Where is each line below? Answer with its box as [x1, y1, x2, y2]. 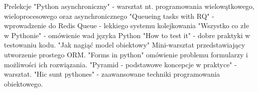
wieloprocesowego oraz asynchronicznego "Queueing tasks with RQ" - [4, 10, 215, 21]
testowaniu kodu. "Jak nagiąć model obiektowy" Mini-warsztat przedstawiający [4, 40, 245, 50]
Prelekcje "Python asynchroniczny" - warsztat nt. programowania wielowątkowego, [4, 1, 255, 11]
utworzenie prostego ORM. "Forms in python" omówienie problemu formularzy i [4, 49, 248, 59]
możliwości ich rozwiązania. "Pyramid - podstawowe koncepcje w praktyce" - [4, 59, 237, 69]
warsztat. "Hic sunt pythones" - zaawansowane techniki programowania [4, 69, 220, 79]
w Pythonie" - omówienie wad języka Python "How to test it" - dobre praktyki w [4, 30, 251, 40]
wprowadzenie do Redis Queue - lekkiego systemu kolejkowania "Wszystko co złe [4, 20, 249, 31]
